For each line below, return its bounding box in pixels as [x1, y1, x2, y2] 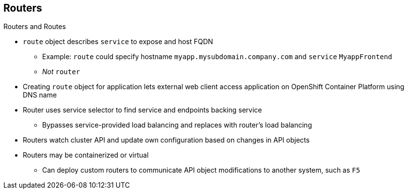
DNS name [23, 91, 57, 99]
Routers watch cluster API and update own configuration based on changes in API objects [23, 136, 310, 145]
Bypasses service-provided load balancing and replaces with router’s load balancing [42, 121, 312, 129]
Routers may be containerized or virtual [23, 151, 149, 160]
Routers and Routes [3, 22, 66, 31]
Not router [42, 67, 80, 76]
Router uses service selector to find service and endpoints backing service [23, 106, 262, 114]
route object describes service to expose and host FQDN [23, 37, 213, 46]
